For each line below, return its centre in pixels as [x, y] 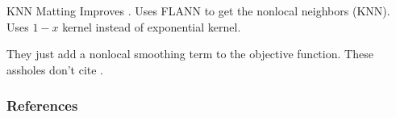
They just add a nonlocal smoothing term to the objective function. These [190, 54]
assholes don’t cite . [55, 69]
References [42, 105]
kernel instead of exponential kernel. [152, 26]
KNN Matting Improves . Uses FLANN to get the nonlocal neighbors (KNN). [198, 11]
